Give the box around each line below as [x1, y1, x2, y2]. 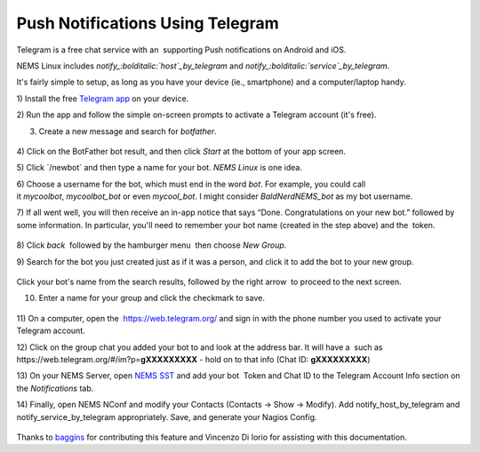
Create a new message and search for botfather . [38, 125, 217, 137]
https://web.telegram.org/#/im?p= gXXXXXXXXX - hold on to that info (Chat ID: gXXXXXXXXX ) [16, 353, 371, 364]
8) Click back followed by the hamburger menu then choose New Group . [16, 240, 287, 250]
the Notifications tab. [16, 383, 94, 393]
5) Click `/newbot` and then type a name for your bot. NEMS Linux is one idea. [16, 163, 302, 173]
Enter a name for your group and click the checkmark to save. [38, 293, 266, 304]
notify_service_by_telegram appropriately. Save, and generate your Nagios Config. [16, 411, 317, 422]
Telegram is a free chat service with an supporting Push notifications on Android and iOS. [16, 44, 347, 55]
